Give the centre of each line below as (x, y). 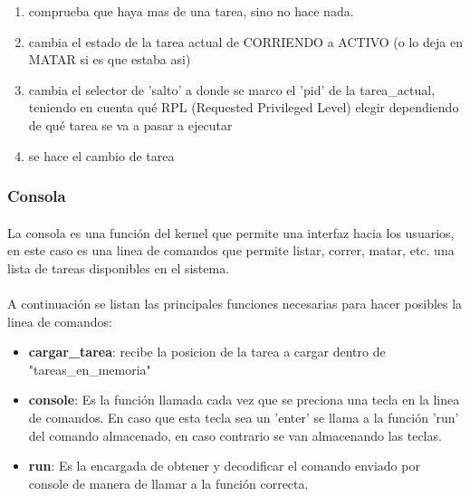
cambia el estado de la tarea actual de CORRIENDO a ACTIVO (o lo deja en (245, 41)
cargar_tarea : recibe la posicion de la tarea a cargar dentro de (207, 352)
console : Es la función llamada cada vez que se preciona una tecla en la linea (244, 400)
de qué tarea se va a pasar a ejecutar (130, 124)
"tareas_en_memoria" (90, 369)
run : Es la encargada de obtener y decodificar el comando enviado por (224, 466)
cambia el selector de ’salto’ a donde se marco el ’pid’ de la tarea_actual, (232, 89)
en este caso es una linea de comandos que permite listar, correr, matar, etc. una (231, 250)
